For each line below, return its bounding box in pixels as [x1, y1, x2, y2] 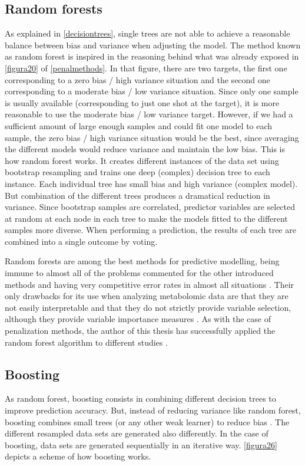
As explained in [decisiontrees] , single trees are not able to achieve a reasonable [5, 27, 290, 40]
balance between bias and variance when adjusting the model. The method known [5, 38, 301, 51]
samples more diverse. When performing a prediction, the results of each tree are [5, 224, 296, 236]
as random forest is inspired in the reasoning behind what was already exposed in [5, 50, 299, 63]
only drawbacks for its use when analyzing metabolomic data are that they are [5, 290, 289, 302]
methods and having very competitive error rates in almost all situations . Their [5, 278, 294, 290]
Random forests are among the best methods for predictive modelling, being [5, 255, 280, 267]
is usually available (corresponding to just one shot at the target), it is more [5, 96, 280, 109]
